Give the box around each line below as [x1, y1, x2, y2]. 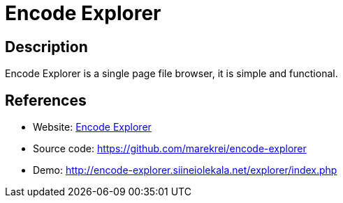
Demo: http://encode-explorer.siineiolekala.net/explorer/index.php [33, 164, 337, 177]
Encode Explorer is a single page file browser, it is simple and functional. [5, 67, 338, 80]
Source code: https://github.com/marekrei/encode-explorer [33, 143, 307, 155]
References [5, 91, 87, 109]
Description [5, 38, 88, 56]
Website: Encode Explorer [33, 121, 152, 133]
